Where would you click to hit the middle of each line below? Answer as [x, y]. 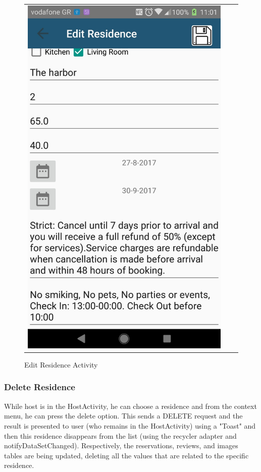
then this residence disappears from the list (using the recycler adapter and [120, 435]
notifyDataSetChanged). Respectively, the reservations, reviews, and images [121, 445]
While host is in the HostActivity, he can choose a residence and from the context [130, 406]
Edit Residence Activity [61, 364]
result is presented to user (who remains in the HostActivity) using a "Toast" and [130, 425]
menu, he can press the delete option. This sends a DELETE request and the [123, 416]
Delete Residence [40, 387]
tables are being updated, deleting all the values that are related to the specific [126, 455]
